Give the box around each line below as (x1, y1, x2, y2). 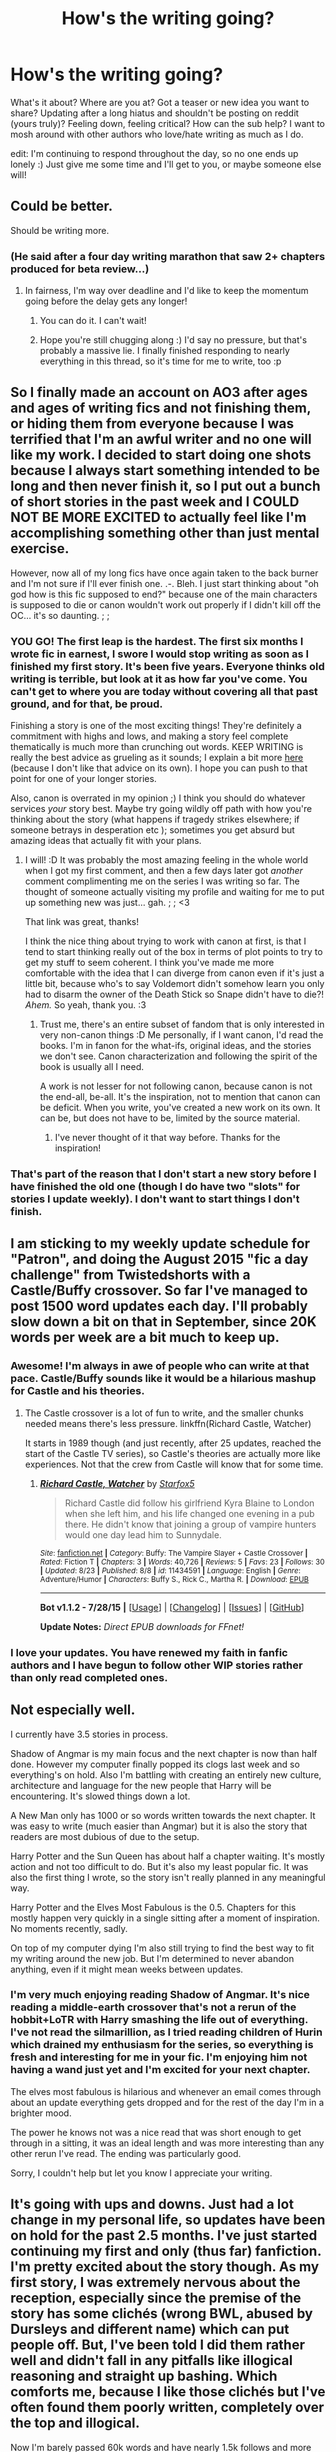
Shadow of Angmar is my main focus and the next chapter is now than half (10, 1747, 318, 1759)
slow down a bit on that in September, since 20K (10, 1313, 317, 1331)
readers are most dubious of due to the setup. (10, 1830, 200, 1842)
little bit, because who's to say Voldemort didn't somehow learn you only (24, 978, 325, 990)
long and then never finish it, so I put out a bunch (10, 478, 321, 495)
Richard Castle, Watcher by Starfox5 (39, 1477, 195, 1489)
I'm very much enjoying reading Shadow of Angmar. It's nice (10, 1988, 310, 2002)
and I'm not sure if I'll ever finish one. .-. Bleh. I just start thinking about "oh (10, 577, 320, 589)
